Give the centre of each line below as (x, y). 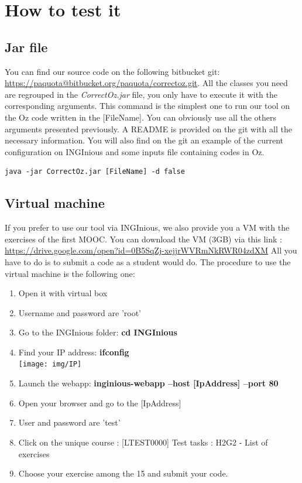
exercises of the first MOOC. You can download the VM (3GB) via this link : (143, 239)
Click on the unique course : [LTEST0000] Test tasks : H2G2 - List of (143, 442)
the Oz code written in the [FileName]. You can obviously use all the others (141, 117)
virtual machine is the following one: (70, 273)
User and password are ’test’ (69, 422)
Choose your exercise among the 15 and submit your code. (123, 473)
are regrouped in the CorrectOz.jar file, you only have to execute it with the (141, 94)
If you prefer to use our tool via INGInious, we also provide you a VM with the (147, 227)
